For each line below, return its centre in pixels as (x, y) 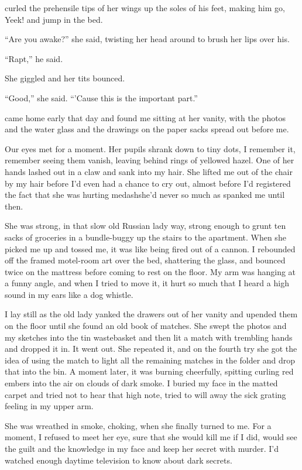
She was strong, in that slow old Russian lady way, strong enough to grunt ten (145, 226)
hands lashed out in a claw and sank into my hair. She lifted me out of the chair (149, 171)
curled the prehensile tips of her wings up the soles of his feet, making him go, (145, 8)
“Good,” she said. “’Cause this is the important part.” (101, 97)
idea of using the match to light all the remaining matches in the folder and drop (150, 360)
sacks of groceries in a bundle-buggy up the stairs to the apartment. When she (145, 237)
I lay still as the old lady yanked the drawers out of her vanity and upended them (151, 314)
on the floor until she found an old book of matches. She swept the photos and (146, 326)
